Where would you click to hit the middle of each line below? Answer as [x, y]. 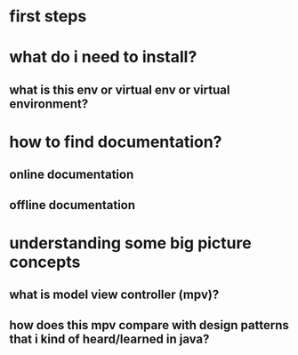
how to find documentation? [116, 142]
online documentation [72, 175]
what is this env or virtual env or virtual [120, 89]
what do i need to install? [103, 57]
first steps [48, 16]
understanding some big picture [130, 243]
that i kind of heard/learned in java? [109, 339]
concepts [45, 262]
